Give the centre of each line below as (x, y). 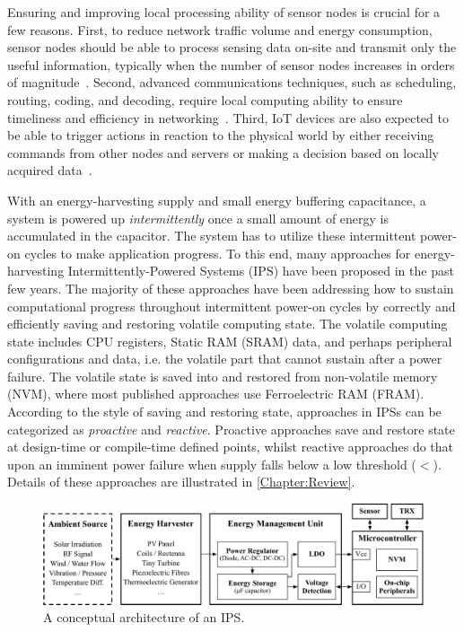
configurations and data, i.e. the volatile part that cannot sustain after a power (225, 359)
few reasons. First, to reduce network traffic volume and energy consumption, (220, 29)
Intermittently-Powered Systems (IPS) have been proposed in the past (261, 271)
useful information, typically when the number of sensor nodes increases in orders (231, 64)
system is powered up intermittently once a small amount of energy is (198, 218)
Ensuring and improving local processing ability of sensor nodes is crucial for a (224, 12)
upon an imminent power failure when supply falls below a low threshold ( (212, 464)
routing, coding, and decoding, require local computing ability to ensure (205, 99)
